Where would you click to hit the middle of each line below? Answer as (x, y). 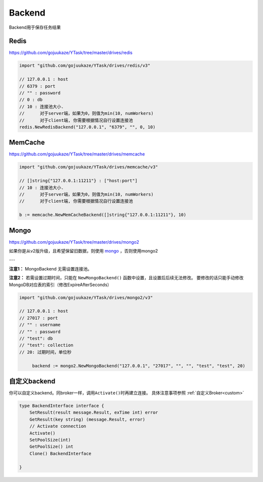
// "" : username (40, 325)
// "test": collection (46, 345)
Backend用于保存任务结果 (35, 27)
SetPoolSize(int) (50, 440)
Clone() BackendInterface (60, 453)
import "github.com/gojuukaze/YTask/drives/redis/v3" (85, 66)
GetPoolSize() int (51, 447)
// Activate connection (58, 426)
